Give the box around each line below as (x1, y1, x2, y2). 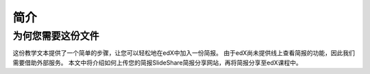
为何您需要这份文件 (12, 30, 99, 42)
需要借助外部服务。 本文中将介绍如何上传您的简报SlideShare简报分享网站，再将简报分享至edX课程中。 (12, 58, 303, 67)
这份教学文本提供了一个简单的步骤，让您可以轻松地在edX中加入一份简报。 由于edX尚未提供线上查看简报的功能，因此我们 (12, 49, 356, 57)
